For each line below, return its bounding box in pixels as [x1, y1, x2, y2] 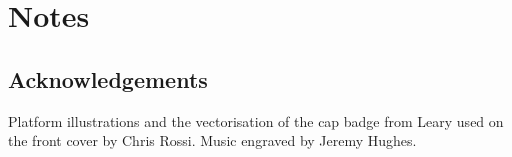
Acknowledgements [8, 63, 208, 94]
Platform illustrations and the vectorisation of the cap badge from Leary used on [8, 110, 504, 131]
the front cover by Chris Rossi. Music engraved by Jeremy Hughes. [8, 130, 417, 151]
